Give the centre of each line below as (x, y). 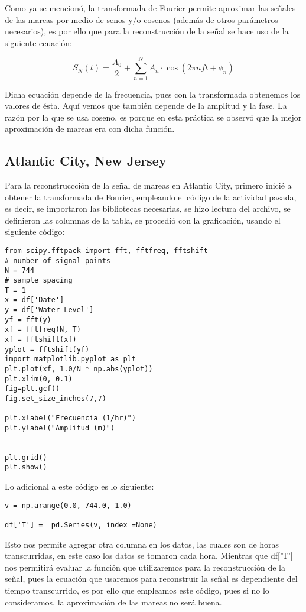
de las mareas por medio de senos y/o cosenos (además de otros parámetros (141, 19)
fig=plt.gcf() (32, 389)
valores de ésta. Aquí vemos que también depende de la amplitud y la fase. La (146, 106)
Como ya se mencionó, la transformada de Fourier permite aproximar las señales (150, 8)
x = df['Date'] (35, 300)
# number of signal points (58, 260)
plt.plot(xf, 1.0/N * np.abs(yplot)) (79, 369)
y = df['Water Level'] (49, 310)
